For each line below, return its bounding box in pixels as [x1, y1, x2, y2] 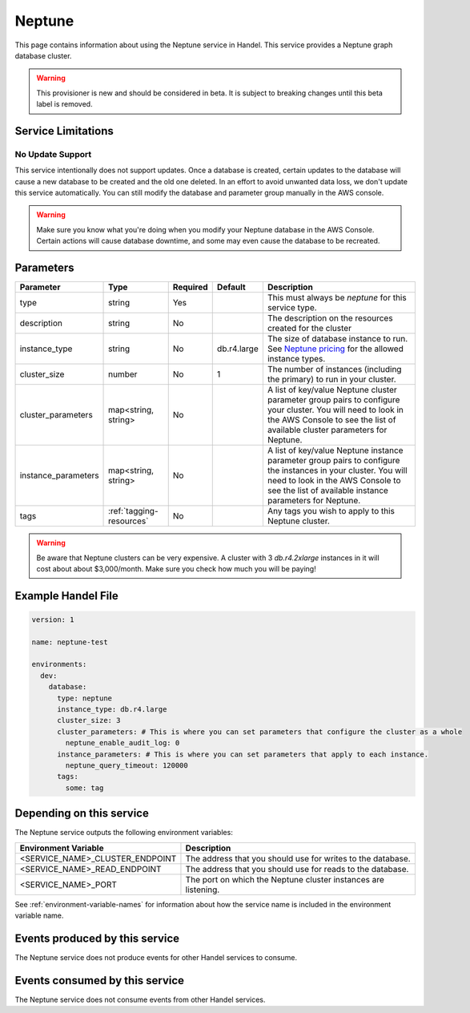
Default [216, 281, 246, 293]
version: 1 [31, 615, 74, 624]
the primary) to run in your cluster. [267, 373, 396, 385]
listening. [185, 884, 220, 895]
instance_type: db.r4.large [57, 705, 167, 714]
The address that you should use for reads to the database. [185, 863, 409, 874]
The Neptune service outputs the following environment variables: [14, 828, 234, 837]
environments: [31, 660, 87, 669]
